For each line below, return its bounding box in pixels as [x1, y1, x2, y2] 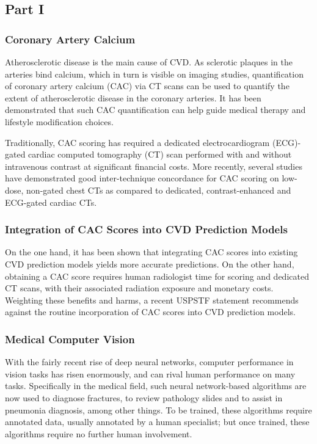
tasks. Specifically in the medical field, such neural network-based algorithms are [5, 379, 307, 392]
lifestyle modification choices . [5, 115, 114, 128]
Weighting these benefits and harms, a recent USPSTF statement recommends [5, 293, 299, 306]
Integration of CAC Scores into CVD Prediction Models [5, 222, 288, 237]
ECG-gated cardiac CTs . [5, 195, 97, 208]
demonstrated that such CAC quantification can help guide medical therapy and [5, 103, 306, 116]
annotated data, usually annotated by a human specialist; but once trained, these [5, 415, 310, 428]
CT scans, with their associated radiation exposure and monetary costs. [5, 282, 274, 294]
